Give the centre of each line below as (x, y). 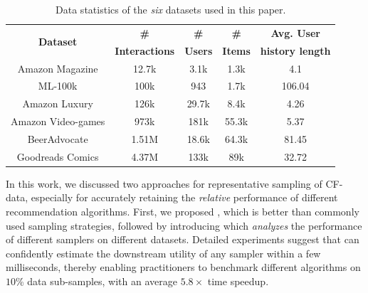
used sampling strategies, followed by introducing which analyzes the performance (184, 225)
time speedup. (238, 281)
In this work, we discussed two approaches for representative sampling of (164, 183)
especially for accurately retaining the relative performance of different (184, 197)
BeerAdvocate (58, 138)
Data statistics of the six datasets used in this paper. (171, 9)
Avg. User (295, 32)
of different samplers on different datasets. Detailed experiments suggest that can (183, 239)
